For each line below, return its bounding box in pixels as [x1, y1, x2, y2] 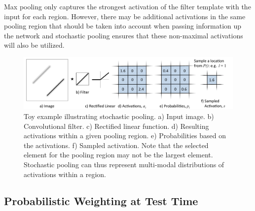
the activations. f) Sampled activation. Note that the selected [24, 140, 209, 150]
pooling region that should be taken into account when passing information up [4, 21, 242, 31]
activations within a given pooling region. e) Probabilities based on [24, 130, 226, 141]
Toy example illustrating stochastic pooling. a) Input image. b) [24, 111, 214, 121]
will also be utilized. [4, 40, 65, 50]
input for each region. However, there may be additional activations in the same [4, 11, 246, 21]
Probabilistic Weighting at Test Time [4, 193, 198, 208]
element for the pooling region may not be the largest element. [24, 150, 213, 160]
